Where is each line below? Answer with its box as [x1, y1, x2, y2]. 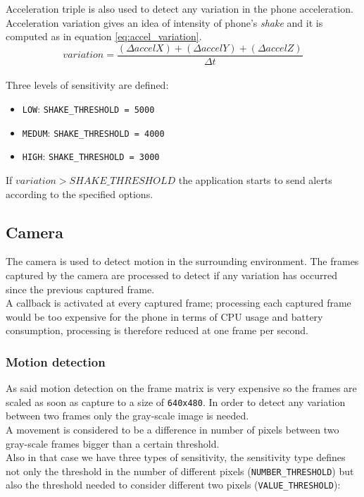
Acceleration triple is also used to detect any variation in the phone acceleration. [6, 1, 353, 16]
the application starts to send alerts [178, 173, 332, 187]
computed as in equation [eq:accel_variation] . [6, 29, 202, 44]
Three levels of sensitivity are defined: [6, 78, 169, 92]
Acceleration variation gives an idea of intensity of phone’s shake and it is [6, 15, 323, 30]
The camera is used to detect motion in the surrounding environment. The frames [6, 254, 359, 269]
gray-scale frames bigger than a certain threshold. [6, 436, 220, 450]
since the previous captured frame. [6, 281, 155, 296]
